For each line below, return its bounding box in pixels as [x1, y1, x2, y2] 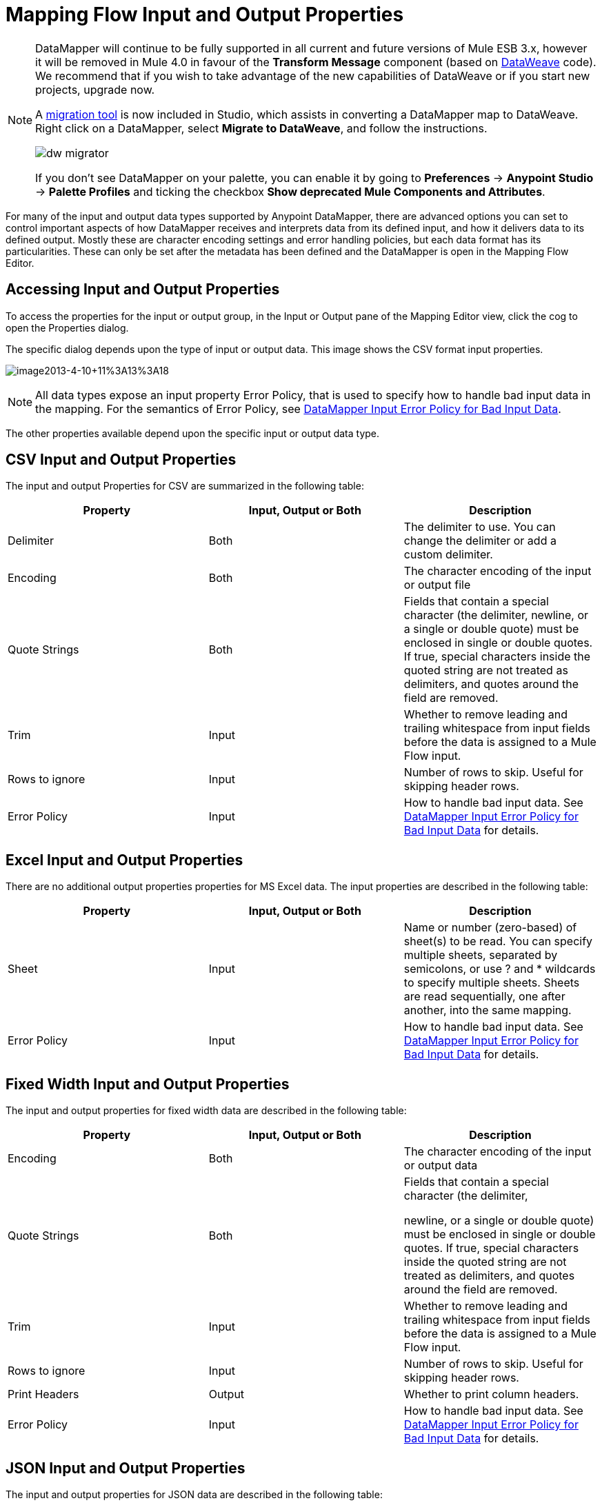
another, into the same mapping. [403, 1003, 572, 1018]
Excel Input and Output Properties [6, 851, 243, 869]
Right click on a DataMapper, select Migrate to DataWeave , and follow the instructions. [35, 121, 488, 135]
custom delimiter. [403, 547, 493, 562]
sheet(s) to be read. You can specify [403, 934, 593, 949]
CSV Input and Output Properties [6, 451, 237, 469]
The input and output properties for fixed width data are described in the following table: [6, 1104, 407, 1117]
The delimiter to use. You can [403, 520, 556, 534]
